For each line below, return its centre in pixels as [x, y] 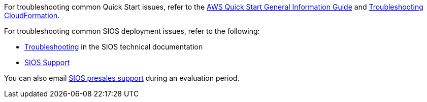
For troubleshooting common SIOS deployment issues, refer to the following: [132, 31]
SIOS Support [47, 62]
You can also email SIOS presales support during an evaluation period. [122, 78]
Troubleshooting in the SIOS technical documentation [114, 47]
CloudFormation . [32, 15]
